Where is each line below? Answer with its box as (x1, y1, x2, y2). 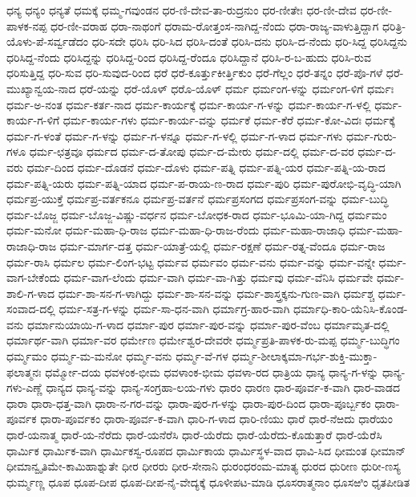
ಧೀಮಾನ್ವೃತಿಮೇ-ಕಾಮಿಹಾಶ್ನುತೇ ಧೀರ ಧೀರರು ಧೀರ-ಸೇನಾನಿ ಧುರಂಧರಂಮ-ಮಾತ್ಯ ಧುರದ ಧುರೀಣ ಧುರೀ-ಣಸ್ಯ (6, 458, 401, 475)
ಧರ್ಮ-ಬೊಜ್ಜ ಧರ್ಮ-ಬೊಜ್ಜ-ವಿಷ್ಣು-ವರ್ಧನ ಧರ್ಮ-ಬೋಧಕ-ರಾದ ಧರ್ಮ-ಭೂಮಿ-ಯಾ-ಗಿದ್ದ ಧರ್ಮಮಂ (6, 206, 387, 222)
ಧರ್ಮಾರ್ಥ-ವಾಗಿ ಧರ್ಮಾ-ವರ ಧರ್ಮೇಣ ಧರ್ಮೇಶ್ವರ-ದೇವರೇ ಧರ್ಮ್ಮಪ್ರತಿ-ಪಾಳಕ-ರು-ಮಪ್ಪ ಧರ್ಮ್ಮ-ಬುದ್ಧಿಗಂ (6, 332, 400, 348)
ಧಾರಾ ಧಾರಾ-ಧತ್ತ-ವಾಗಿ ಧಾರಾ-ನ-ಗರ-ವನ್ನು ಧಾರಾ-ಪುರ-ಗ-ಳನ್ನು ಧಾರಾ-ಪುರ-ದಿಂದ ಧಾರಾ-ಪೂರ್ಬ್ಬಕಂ (6, 394, 371, 411)
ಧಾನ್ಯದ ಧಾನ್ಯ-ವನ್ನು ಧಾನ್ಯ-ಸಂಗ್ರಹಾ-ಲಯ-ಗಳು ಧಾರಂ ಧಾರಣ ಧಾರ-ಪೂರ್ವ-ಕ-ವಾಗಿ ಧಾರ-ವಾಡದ (46, 379, 401, 396)
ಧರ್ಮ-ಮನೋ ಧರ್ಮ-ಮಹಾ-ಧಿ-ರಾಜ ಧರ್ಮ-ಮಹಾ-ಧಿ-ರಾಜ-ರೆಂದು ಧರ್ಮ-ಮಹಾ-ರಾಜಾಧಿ (6, 222, 345, 238)
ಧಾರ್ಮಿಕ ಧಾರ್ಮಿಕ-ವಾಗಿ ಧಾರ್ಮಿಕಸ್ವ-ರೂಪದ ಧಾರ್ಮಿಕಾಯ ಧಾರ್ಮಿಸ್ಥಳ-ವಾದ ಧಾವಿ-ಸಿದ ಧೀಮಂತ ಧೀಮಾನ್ (6, 442, 406, 458)
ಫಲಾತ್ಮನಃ (6, 363, 42, 380)
